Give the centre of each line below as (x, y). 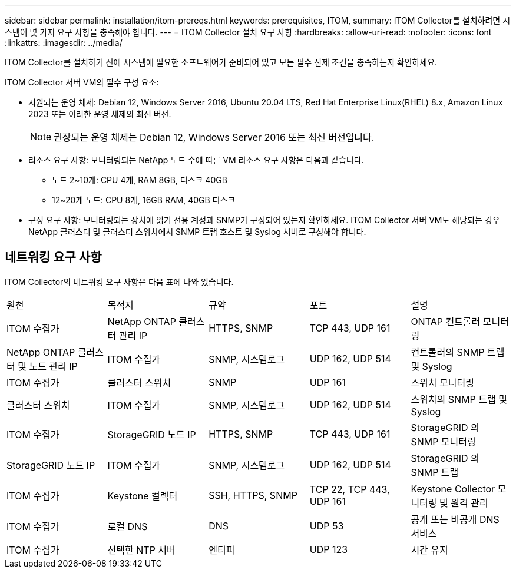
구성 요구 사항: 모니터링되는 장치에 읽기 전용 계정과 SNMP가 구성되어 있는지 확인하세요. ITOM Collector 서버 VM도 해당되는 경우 (264, 220)
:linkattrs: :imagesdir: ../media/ (64, 43)
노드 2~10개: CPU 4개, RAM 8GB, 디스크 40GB (140, 180)
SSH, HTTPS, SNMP (253, 495)
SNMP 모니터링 (443, 441)
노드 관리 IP (53, 366)
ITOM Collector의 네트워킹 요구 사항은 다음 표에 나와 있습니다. (119, 281)
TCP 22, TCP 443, (350, 489)
